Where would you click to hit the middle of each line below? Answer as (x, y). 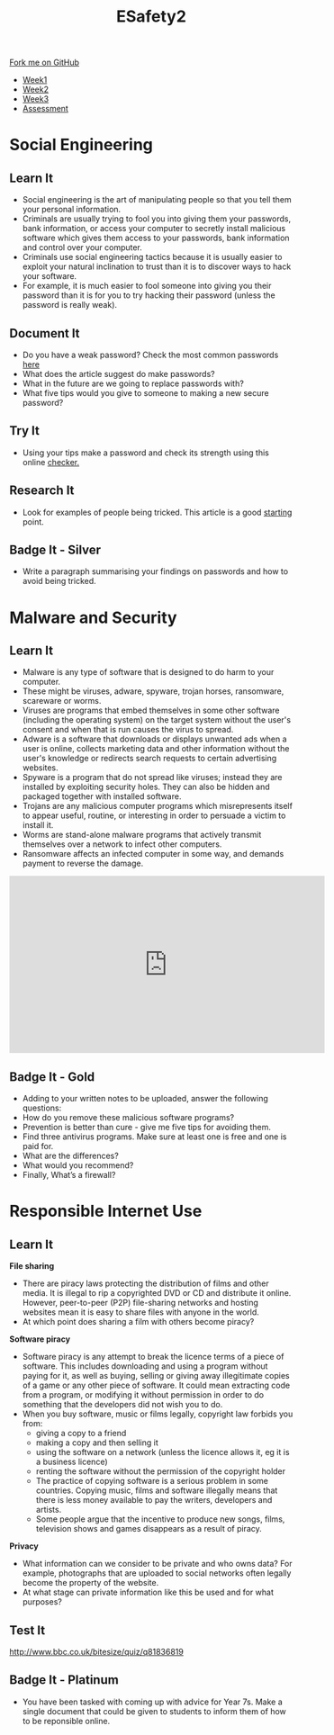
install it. (38, 825)
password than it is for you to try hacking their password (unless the (149, 295)
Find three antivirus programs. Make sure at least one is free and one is (154, 1137)
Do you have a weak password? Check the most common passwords (150, 355)
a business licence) (72, 1462)
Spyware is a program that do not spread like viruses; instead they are (152, 778)
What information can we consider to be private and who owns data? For (157, 1564)
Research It (42, 491)
